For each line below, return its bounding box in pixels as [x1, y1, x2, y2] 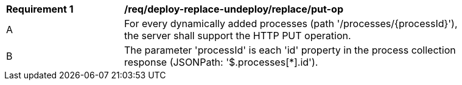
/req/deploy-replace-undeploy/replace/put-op [124, 3, 343, 15]
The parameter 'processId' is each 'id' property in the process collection [124, 44, 456, 56]
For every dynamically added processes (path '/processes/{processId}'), [124, 17, 458, 30]
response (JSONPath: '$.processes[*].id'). [124, 56, 318, 68]
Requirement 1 [6, 3, 74, 15]
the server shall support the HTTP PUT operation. [124, 30, 351, 42]
